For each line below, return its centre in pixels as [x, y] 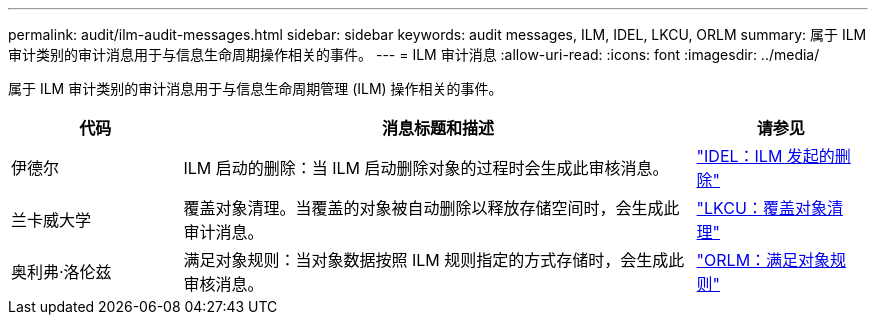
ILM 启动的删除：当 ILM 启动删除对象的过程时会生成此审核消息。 [426, 168]
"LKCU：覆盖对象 [761, 208]
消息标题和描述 [437, 128]
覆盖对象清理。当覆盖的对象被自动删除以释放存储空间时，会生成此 [431, 208]
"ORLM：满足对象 [763, 260]
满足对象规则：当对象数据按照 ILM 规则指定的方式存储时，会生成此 [434, 260]
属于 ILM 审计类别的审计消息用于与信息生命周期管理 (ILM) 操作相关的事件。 [255, 88]
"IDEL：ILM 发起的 [765, 156]
